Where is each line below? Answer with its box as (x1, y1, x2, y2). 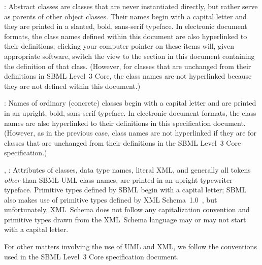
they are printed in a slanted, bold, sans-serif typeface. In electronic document (4, 21, 247, 31)
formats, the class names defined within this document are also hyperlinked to (4, 30, 247, 41)
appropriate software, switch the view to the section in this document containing (4, 50, 255, 61)
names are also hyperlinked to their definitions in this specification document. (4, 117, 246, 128)
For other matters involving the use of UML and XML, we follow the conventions (4, 241, 257, 252)
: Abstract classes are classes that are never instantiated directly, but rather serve (4, 1, 258, 11)
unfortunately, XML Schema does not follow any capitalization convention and (4, 204, 250, 215)
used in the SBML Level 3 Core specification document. (4, 251, 179, 261)
